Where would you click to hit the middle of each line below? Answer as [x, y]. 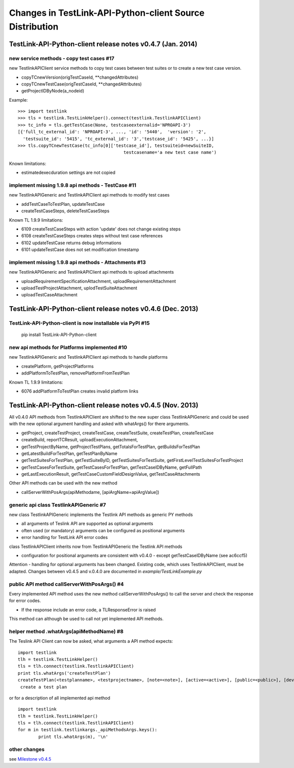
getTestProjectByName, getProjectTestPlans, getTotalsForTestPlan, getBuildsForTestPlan [111, 447]
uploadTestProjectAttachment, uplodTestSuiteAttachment [79, 288]
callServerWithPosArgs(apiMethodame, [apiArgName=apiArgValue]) [90, 492]
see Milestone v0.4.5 [30, 759]
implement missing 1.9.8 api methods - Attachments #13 [77, 262]
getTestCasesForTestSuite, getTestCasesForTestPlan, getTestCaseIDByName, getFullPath [112, 467]
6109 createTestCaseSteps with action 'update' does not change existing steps [101, 229]
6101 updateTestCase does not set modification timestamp [80, 250]
